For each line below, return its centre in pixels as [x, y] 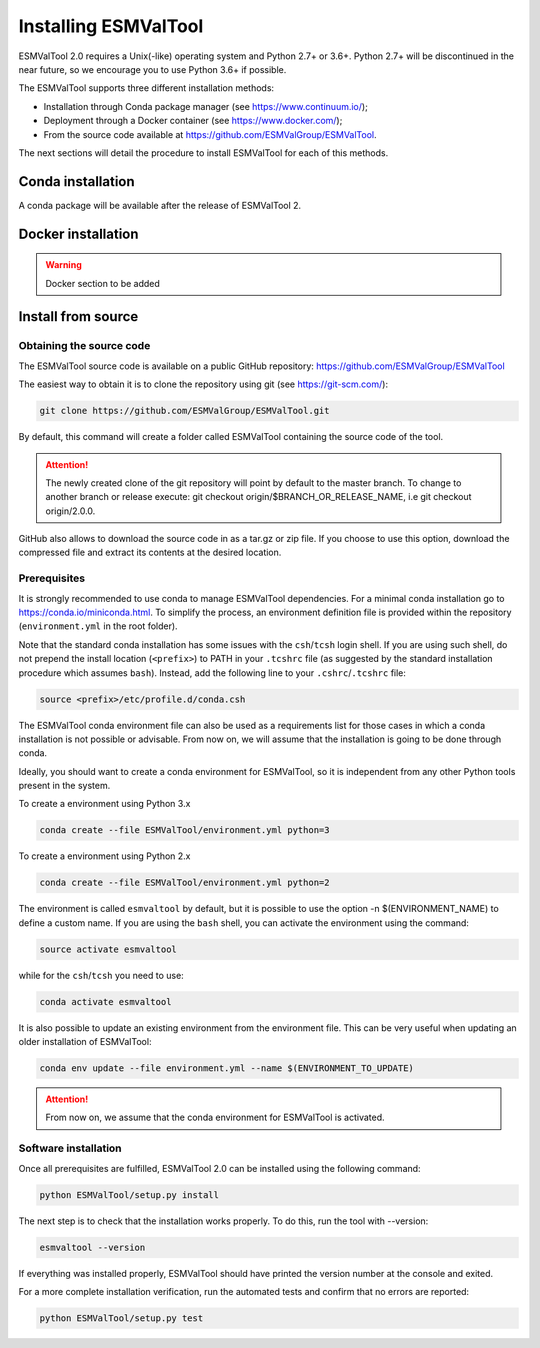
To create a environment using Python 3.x [104, 804]
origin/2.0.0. [70, 511]
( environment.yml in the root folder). [98, 626]
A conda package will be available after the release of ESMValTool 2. [160, 205]
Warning [63, 265]
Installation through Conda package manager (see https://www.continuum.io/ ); [206, 106]
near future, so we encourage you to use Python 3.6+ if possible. [152, 69]
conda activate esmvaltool [105, 1001]
